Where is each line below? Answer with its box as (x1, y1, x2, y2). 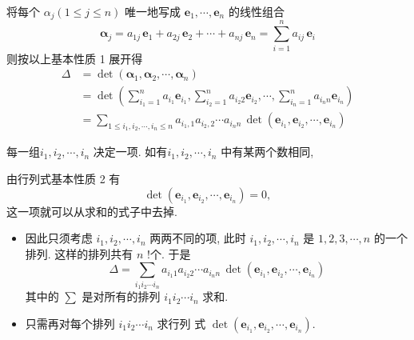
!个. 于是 (147, 245, 191, 262)
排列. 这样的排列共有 (25, 245, 133, 262)
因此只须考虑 (25, 230, 93, 246)
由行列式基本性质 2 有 (6, 170, 121, 187)
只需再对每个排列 (25, 314, 115, 331)
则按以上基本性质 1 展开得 (6, 50, 143, 66)
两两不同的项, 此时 (149, 230, 246, 246)
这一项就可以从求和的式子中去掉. (6, 202, 177, 219)
